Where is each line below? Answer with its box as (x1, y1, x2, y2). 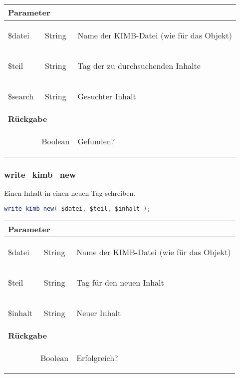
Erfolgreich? (76, 352, 118, 364)
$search (8, 90, 34, 102)
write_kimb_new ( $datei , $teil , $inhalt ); (4, 205, 151, 212)
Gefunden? (77, 135, 115, 147)
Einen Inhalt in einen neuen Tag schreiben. (4, 188, 136, 198)
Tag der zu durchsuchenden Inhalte (77, 60, 201, 71)
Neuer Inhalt (76, 307, 121, 319)
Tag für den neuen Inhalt (76, 276, 164, 288)
